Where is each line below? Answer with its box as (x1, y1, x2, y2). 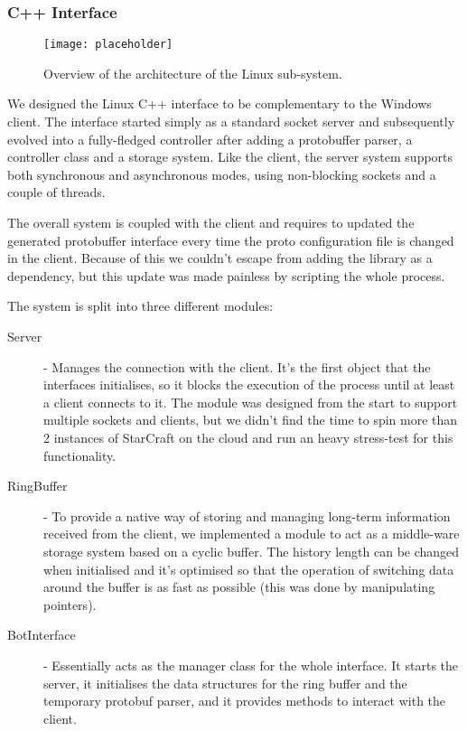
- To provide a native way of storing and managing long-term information (43, 506, 451, 525)
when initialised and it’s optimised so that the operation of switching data (43, 559, 454, 578)
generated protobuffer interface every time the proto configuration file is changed (7, 230, 454, 249)
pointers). (43, 595, 97, 614)
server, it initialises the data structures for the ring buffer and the (43, 673, 407, 692)
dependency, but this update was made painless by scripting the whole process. (7, 266, 445, 285)
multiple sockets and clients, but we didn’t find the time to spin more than (43, 410, 458, 429)
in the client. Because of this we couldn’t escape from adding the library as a (7, 248, 433, 267)
